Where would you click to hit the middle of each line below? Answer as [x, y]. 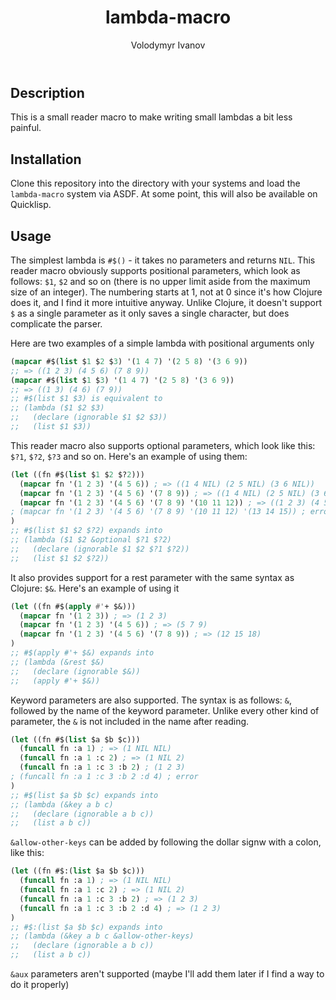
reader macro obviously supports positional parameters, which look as [155, 270]
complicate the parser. [56, 323]
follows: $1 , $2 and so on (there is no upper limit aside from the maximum [160, 281]
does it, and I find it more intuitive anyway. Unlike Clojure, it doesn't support [166, 302]
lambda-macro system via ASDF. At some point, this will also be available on [164, 194]
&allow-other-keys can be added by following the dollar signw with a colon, [166, 842]
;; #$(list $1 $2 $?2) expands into [86, 531]
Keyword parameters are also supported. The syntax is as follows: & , [151, 700]
